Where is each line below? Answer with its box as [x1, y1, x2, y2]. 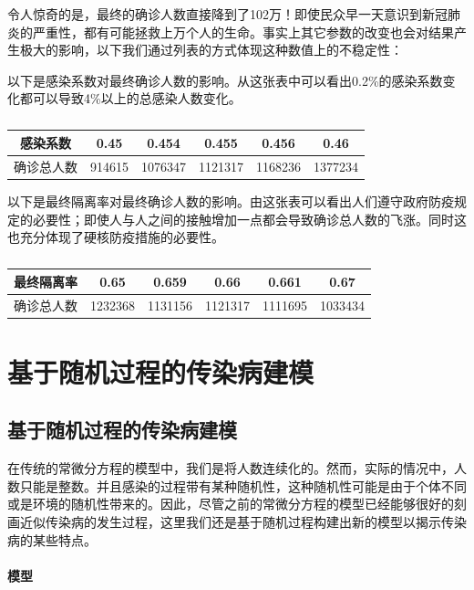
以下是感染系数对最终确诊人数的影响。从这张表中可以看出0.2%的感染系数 [7, 70, 443, 90]
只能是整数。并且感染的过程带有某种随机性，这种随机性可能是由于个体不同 [19, 476, 467, 495]
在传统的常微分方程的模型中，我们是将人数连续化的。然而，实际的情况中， [7, 458, 454, 478]
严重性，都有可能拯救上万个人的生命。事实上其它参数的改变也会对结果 [32, 22, 454, 41]
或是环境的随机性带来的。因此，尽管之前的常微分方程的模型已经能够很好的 [7, 494, 454, 513]
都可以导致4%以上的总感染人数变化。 [19, 89, 242, 108]
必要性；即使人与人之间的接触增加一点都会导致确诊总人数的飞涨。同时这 [32, 209, 467, 228]
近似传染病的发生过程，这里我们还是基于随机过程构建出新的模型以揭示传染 [19, 511, 467, 531]
